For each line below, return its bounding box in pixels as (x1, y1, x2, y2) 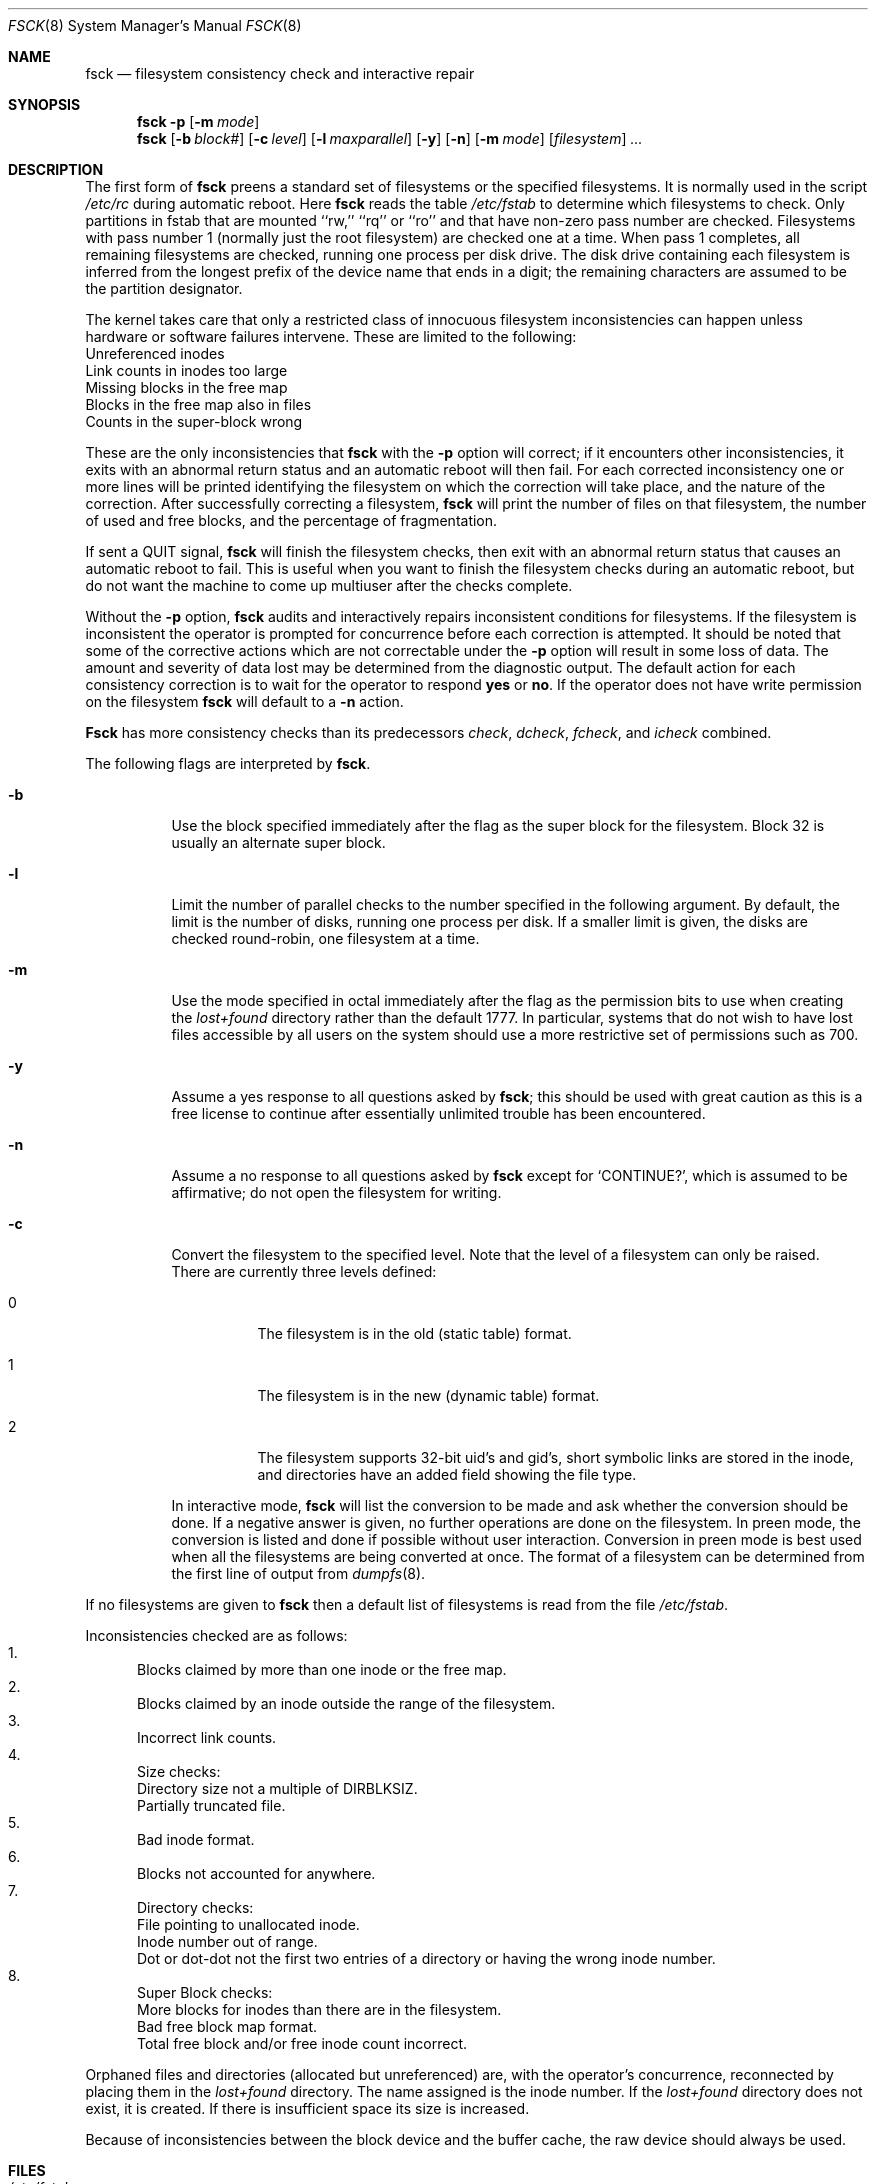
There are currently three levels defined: (171, 1263, 437, 1280)
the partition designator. (85, 280, 243, 297)
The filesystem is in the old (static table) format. (257, 1325, 572, 1342)
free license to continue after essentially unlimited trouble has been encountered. (171, 1105, 706, 1122)
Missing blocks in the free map (85, 379, 288, 396)
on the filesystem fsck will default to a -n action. (85, 693, 404, 710)
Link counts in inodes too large (85, 362, 288, 379)
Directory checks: (137, 1899, 254, 1916)
